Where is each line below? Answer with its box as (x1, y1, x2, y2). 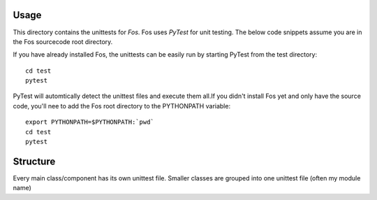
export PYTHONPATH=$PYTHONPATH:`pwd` (25, 118, 155, 126)
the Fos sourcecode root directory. (13, 37, 113, 45)
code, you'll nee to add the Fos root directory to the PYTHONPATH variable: (13, 101, 230, 110)
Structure (13, 155, 56, 167)
